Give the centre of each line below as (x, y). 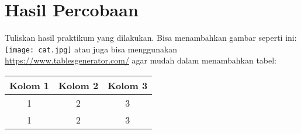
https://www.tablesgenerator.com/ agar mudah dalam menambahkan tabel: (141, 60)
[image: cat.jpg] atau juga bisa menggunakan (91, 49)
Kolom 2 (79, 85)
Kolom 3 (128, 85)
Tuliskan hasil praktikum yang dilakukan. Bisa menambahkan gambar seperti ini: (151, 38)
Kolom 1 (30, 85)
